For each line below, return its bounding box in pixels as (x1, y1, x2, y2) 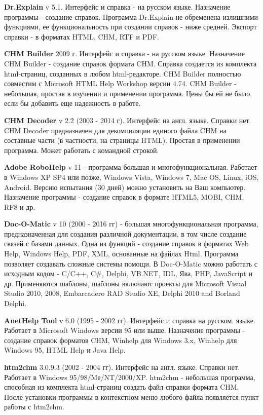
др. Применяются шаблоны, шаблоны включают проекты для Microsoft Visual (4, 278, 247, 288)
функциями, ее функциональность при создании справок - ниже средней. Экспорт (4, 21, 257, 32)
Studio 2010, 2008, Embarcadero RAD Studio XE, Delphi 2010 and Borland (4, 288, 240, 298)
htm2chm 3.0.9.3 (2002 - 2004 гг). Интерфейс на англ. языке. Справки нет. (4, 362, 240, 372)
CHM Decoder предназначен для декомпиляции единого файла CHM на (4, 125, 227, 135)
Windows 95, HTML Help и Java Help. (4, 345, 126, 355)
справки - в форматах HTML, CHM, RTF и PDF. (4, 31, 159, 42)
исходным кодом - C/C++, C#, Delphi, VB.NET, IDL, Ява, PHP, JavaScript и (4, 268, 252, 279)
